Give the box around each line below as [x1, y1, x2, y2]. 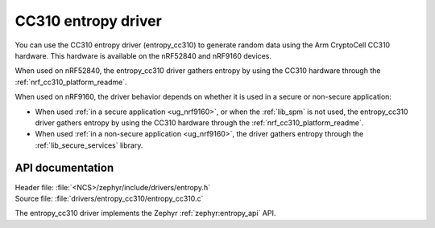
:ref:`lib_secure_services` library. [35, 140, 143, 150]
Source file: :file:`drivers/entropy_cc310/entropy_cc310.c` [14, 193, 204, 203]
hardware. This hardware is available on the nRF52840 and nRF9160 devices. [14, 51, 271, 60]
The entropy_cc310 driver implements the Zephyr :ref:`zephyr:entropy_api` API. [14, 209, 276, 218]
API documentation [14, 161, 114, 175]
